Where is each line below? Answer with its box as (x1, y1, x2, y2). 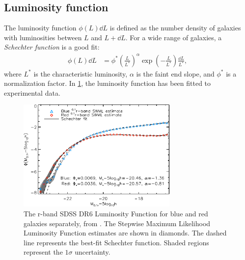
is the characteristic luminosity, (33, 68, 128, 78)
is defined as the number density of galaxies (109, 23, 241, 33)
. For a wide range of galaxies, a (125, 32, 222, 42)
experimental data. (4, 87, 60, 98)
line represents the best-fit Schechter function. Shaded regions (24, 237, 209, 247)
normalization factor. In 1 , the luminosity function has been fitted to (4, 78, 211, 88)
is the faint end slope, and (136, 68, 215, 78)
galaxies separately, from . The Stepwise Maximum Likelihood (24, 218, 211, 228)
